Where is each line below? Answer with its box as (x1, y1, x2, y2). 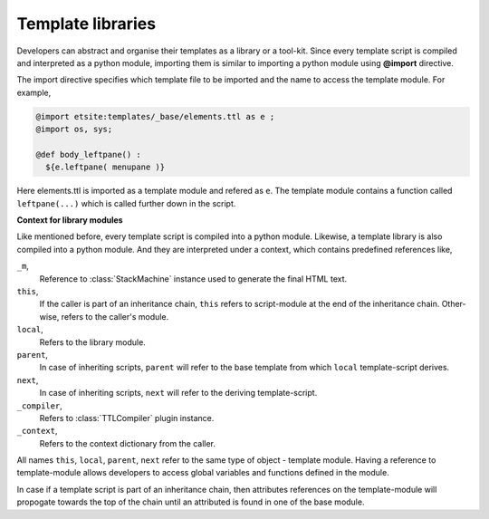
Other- (441, 299, 466, 310)
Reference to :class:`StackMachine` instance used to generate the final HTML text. (39, 273, 348, 284)
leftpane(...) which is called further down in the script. (16, 197, 236, 208)
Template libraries (16, 14, 157, 34)
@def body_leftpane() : (35, 149, 142, 159)
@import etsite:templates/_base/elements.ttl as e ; (35, 111, 275, 121)
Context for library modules (16, 215, 123, 226)
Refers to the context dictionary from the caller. (39, 437, 216, 448)
